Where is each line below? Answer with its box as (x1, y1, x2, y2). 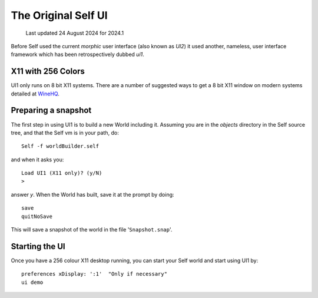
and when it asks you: (11, 156, 64, 163)
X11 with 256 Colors (11, 67, 85, 77)
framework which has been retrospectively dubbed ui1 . (11, 51, 144, 58)
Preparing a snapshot (11, 105, 92, 115)
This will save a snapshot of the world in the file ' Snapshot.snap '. (11, 226, 173, 233)
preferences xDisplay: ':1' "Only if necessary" (21, 271, 168, 277)
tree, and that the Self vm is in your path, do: (11, 129, 119, 136)
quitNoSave (21, 213, 53, 220)
